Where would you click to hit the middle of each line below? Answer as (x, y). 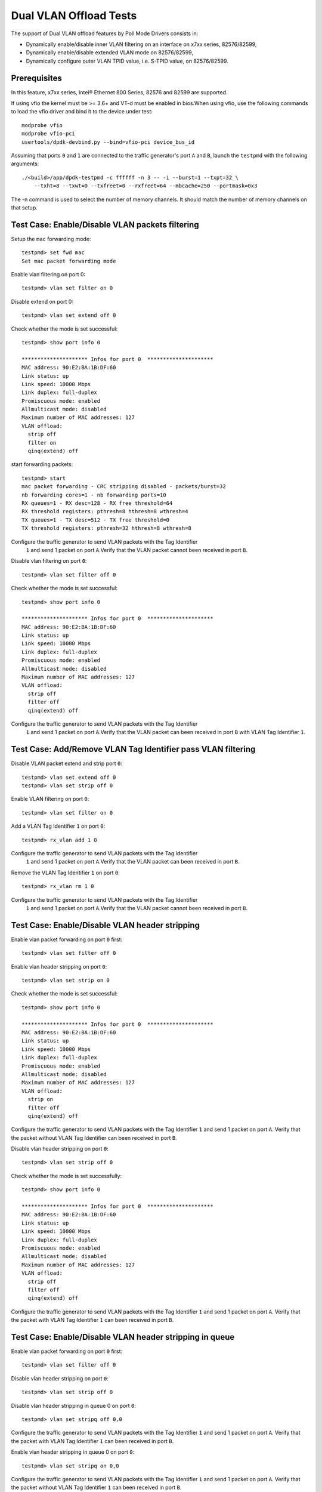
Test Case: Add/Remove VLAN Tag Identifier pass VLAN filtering (133, 749)
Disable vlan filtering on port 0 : (49, 561)
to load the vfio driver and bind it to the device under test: (82, 112)
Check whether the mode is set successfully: (66, 1176)
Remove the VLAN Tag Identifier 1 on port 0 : (66, 873)
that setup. (24, 207)
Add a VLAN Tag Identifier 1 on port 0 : (58, 826)
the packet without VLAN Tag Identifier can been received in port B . (94, 1138)
